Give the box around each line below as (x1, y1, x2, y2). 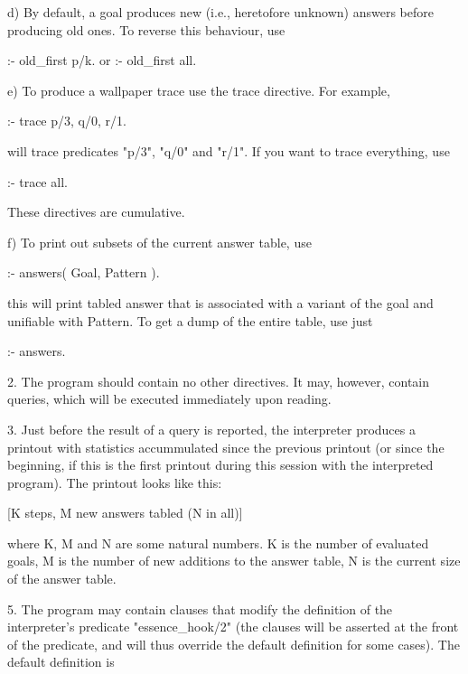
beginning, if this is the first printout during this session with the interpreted (7, 455, 434, 474)
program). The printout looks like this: (7, 473, 222, 491)
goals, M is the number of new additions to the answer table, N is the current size (7, 551, 461, 570)
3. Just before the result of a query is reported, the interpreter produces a (7, 419, 416, 438)
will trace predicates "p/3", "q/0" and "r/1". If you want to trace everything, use (7, 141, 450, 160)
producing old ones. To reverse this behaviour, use (7, 20, 285, 39)
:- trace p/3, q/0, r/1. (7, 111, 126, 130)
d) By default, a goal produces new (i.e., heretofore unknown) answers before (7, 3, 434, 21)
